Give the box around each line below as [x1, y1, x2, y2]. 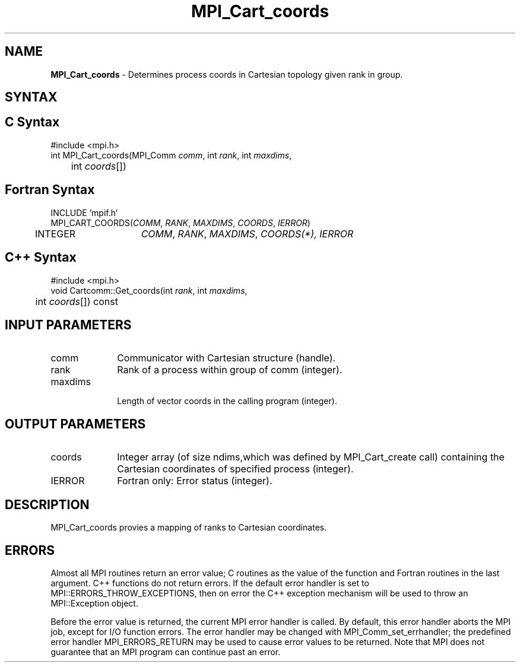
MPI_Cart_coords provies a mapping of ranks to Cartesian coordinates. [50, 522, 327, 533]
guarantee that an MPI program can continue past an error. [50, 646, 281, 657]
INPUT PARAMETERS [5, 317, 132, 332]
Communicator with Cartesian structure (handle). [117, 352, 336, 364]
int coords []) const [35, 295, 118, 307]
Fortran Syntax [5, 182, 95, 198]
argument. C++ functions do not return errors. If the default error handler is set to [50, 577, 369, 588]
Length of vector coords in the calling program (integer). [117, 396, 337, 406]
